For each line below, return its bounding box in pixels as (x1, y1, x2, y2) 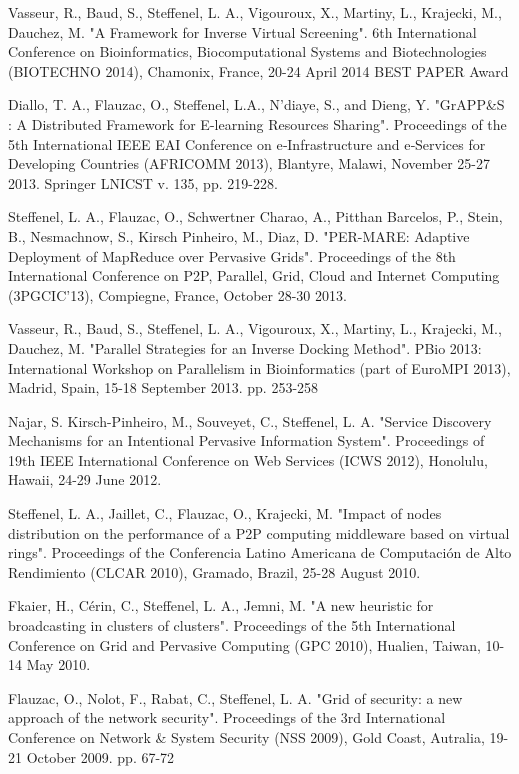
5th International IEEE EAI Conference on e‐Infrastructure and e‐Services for (8, 133, 486, 154)
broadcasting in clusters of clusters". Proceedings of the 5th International (8, 615, 456, 636)
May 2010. (26, 654, 91, 675)
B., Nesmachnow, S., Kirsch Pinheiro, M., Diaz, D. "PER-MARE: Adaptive (8, 225, 470, 246)
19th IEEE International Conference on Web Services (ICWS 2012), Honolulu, (8, 449, 488, 470)
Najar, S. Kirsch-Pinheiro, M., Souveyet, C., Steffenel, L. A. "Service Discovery (8, 410, 492, 431)
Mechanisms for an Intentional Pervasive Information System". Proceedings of (8, 430, 485, 451)
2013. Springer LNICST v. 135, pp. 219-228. (8, 172, 278, 193)
